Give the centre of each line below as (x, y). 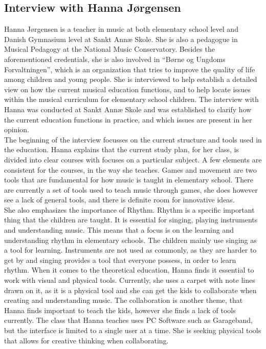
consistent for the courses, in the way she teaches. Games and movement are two (130, 169)
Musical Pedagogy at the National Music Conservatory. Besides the (109, 49)
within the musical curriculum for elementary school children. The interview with (131, 99)
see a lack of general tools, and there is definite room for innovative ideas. (119, 200)
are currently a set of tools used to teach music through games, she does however (131, 189)
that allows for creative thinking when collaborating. (86, 340)
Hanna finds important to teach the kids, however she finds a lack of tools (120, 310)
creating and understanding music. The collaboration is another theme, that (124, 300)
